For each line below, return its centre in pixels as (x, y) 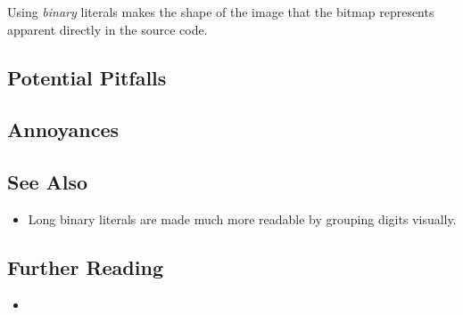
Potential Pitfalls (87, 77)
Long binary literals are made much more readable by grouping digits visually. (242, 218)
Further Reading (85, 267)
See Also (48, 182)
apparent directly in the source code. (107, 29)
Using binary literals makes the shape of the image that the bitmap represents (221, 12)
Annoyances (63, 129)
